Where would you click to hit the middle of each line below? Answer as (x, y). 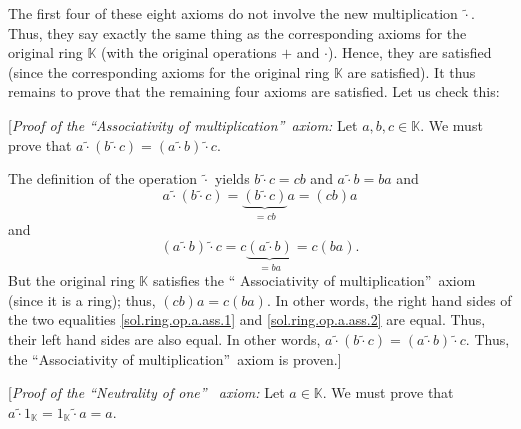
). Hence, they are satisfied (410, 52)
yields (232, 178)
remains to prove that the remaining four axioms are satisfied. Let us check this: (254, 91)
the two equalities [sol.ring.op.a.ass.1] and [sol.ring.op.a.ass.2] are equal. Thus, (247, 319)
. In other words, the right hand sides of (389, 299)
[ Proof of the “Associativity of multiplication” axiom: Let (183, 124)
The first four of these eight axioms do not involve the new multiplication (233, 13)
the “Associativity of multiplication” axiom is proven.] (175, 358)
